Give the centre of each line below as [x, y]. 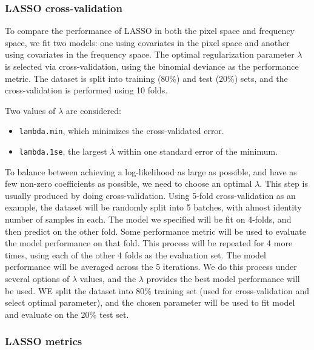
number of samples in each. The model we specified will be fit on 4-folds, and [148, 219]
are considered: [93, 110]
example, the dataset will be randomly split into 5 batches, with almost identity [153, 207]
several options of [37, 279]
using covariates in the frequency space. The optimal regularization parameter [150, 54]
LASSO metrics [44, 341]
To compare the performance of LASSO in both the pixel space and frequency [150, 31]
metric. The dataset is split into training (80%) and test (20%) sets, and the [146, 78]
